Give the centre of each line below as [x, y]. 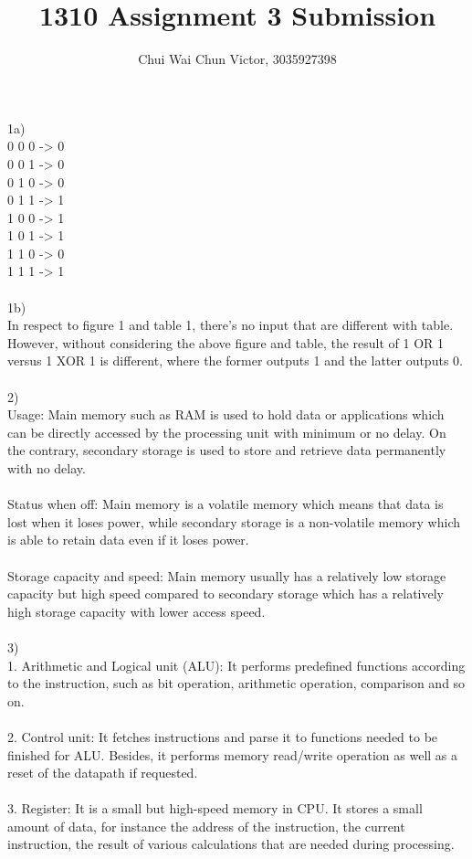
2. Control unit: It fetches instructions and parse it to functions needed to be [223, 736]
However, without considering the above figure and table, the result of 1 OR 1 [226, 342]
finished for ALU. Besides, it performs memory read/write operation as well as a [233, 754]
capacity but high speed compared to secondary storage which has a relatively [226, 594]
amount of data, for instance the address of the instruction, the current [206, 826]
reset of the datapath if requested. [103, 773]
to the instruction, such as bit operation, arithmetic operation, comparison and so [236, 683]
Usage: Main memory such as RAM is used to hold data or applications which [226, 414]
